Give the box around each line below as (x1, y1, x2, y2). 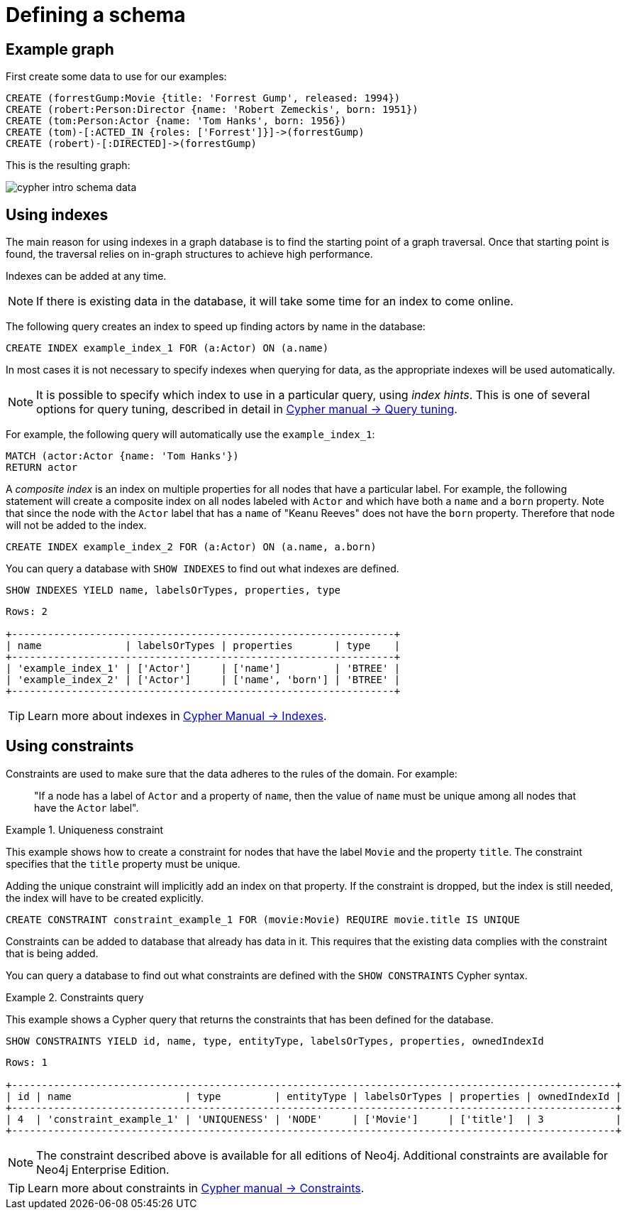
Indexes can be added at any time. (6, 270, 167, 283)
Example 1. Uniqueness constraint (6, 823, 164, 836)
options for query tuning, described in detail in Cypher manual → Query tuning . (36, 402, 457, 417)
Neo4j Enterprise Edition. (36, 1162, 170, 1177)
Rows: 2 (6, 606, 48, 618)
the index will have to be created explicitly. (6, 891, 204, 904)
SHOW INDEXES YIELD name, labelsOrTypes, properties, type (6, 584, 341, 596)
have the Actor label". (34, 801, 139, 814)
